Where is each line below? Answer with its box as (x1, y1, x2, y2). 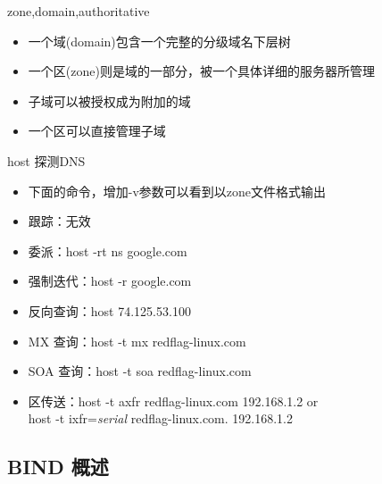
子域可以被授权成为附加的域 (28, 91, 191, 110)
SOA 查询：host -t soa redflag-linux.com (28, 362, 252, 380)
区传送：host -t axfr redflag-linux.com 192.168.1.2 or (28, 391, 319, 410)
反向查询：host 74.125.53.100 (28, 301, 191, 320)
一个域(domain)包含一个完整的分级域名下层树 (28, 31, 291, 50)
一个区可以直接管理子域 (28, 121, 166, 140)
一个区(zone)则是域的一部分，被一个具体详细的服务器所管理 (28, 62, 375, 80)
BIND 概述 (7, 453, 109, 480)
